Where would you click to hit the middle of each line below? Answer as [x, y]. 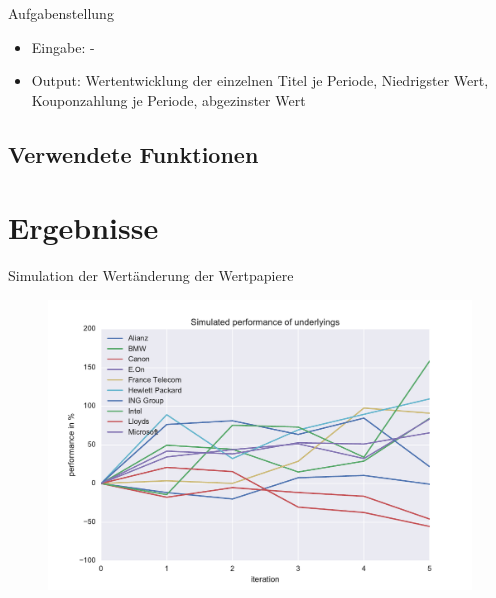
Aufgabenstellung [61, 13]
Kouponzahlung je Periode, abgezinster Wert [168, 99]
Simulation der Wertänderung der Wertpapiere [151, 275]
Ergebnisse [83, 227]
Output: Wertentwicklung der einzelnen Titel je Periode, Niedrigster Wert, [260, 80]
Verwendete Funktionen [133, 153]
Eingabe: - [63, 46]
